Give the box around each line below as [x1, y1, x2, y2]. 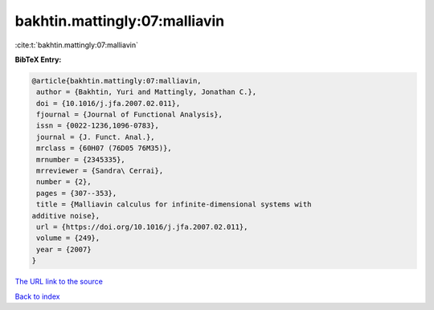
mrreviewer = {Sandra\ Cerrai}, [36, 166, 164, 176]
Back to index [14, 292, 60, 301]
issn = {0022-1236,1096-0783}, [36, 121, 160, 130]
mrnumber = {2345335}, [36, 155, 126, 164]
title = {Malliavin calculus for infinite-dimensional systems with [36, 200, 312, 209]
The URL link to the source [14, 277, 104, 287]
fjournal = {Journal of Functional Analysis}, [36, 110, 223, 120]
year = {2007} [36, 245, 92, 254]
